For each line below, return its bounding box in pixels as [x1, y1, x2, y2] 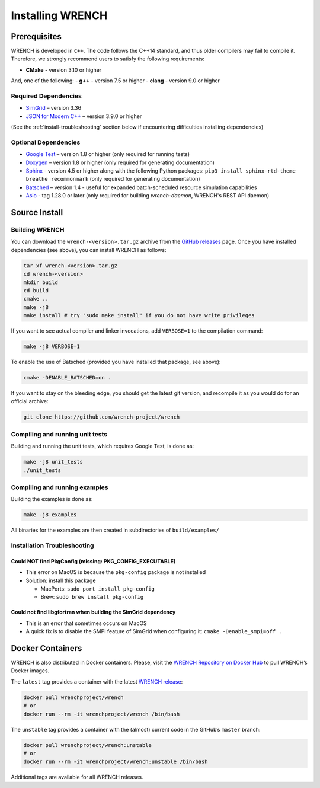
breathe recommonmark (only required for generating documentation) [25, 176, 201, 183]
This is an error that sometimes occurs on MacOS [25, 620, 148, 627]
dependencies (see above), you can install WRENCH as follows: [11, 246, 167, 253]
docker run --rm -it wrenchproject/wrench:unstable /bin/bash [23, 758, 208, 765]
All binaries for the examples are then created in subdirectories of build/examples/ [11, 527, 219, 534]
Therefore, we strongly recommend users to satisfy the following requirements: [11, 55, 204, 62]
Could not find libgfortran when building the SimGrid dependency [11, 608, 176, 616]
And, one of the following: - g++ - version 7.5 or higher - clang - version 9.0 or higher [11, 77, 220, 84]
